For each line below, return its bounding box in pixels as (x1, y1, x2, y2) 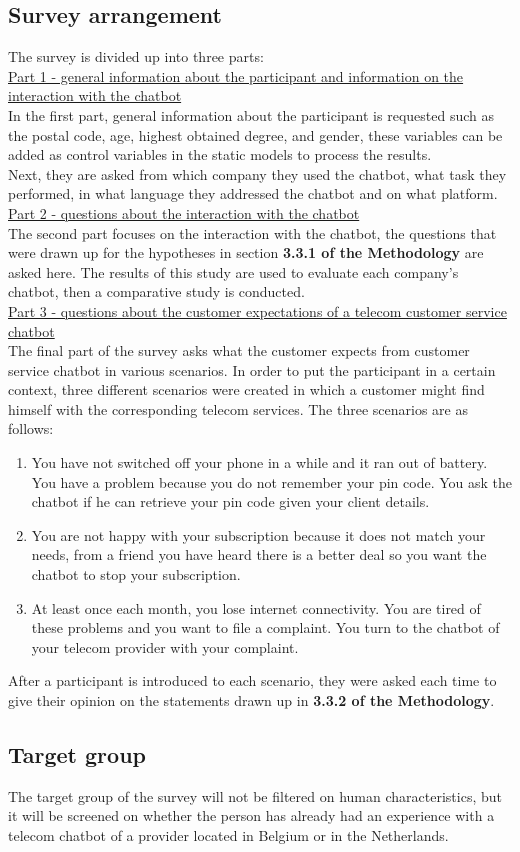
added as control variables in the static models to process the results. (8, 144, 432, 165)
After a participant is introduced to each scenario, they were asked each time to (8, 670, 497, 691)
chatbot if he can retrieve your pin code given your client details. (31, 491, 430, 512)
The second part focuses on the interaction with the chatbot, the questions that (8, 222, 497, 243)
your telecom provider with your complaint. (31, 636, 299, 657)
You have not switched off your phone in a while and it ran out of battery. (31, 452, 488, 473)
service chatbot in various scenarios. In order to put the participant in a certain (8, 359, 496, 380)
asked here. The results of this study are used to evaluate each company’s (8, 261, 459, 282)
